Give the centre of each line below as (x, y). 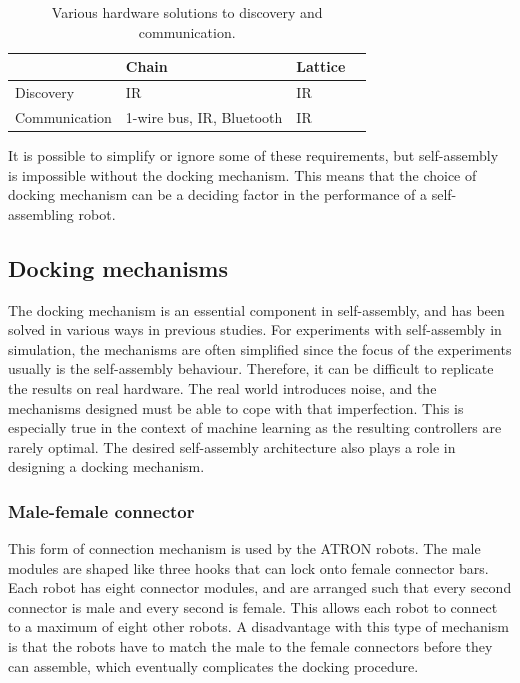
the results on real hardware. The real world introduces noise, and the (222, 387)
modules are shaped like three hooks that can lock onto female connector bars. (248, 567)
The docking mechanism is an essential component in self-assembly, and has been (256, 309)
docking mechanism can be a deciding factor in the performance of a (218, 194)
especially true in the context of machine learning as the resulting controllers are (255, 427)
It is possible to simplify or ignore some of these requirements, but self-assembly (253, 154)
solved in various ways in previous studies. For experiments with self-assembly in (255, 329)
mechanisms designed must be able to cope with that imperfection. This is (236, 407)
